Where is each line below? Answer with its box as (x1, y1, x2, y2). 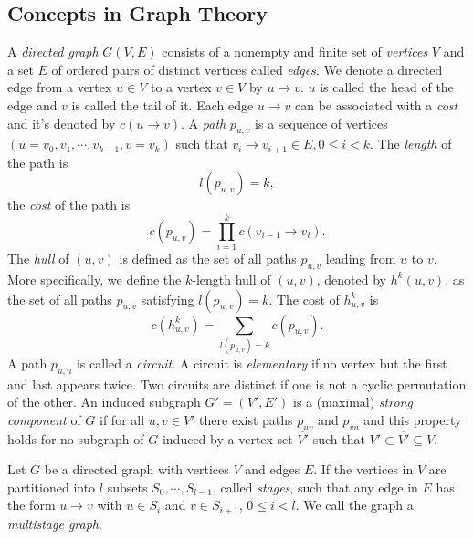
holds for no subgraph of (7, 429, 144, 448)
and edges (245, 460, 300, 479)
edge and (7, 95, 58, 114)
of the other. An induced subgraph (7, 392, 201, 411)
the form (7, 495, 56, 514)
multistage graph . (7, 513, 102, 533)
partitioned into (7, 477, 96, 496)
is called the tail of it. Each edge (71, 95, 254, 114)
